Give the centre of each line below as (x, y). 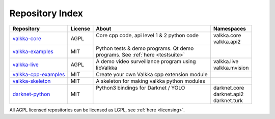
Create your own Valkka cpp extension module (152, 74)
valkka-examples (33, 51)
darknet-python (31, 94)
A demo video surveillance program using (146, 61)
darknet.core (229, 87)
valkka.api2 (227, 42)
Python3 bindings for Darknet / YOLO (141, 87)
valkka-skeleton (32, 81)
